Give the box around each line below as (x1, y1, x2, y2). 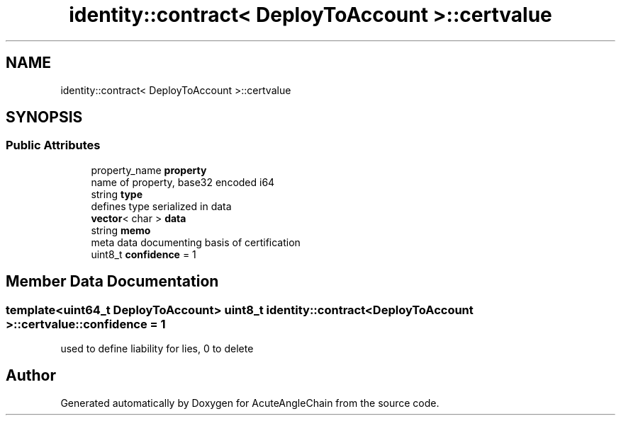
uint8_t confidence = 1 (91, 248, 196, 260)
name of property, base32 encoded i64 (91, 175, 275, 188)
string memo (91, 224, 151, 236)
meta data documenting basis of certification (91, 236, 301, 248)
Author (6, 367, 56, 385)
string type (91, 188, 142, 200)
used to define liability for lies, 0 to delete (60, 342, 254, 355)
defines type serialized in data (91, 200, 232, 212)
